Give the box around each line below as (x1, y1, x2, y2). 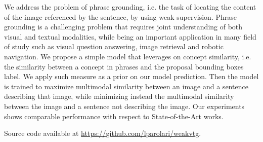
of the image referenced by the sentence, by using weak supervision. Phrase (4, 11, 237, 22)
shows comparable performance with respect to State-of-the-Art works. (4, 111, 224, 121)
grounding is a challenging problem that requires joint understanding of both (4, 21, 243, 32)
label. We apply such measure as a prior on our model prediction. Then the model (4, 71, 259, 82)
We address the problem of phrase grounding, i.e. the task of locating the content (4, 2, 256, 12)
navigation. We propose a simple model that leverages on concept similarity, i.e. (4, 51, 251, 61)
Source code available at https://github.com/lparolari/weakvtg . (4, 128, 201, 138)
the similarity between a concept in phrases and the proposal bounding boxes (4, 61, 244, 72)
